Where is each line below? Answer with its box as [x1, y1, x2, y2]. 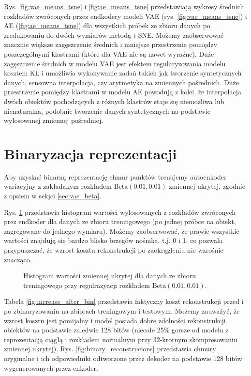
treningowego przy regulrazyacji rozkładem [23, 280, 150, 290]
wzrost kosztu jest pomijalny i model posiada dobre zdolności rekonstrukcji [4, 315, 226, 325]
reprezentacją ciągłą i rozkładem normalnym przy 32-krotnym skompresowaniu [4, 334, 237, 344]
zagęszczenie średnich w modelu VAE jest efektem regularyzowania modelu [4, 58, 226, 68]
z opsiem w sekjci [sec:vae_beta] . [4, 191, 102, 201]
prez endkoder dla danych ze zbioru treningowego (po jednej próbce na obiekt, [4, 216, 236, 226]
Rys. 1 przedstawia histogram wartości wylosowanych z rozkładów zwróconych [4, 207, 236, 217]
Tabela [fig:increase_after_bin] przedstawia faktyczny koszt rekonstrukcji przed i [4, 296, 244, 306]
